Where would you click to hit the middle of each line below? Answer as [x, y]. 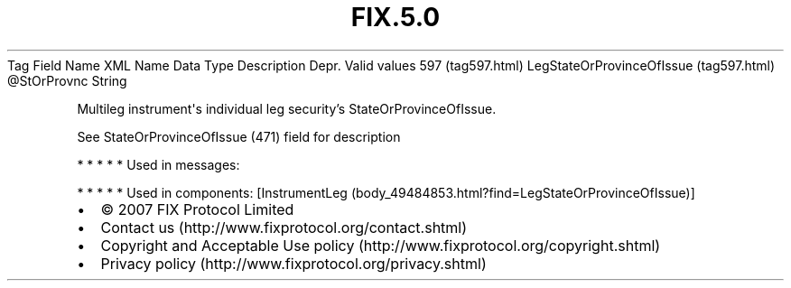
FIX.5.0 [395, 17]
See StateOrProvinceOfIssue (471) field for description [239, 136]
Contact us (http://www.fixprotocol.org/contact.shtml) [284, 227]
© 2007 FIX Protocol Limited [197, 209]
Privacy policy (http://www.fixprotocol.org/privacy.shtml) [293, 263]
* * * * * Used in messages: [158, 164]
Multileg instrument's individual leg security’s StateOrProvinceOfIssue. [287, 108]
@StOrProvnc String [67, 80]
